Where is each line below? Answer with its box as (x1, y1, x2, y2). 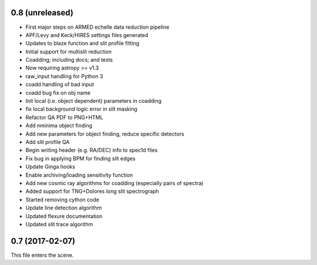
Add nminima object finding (25, 122, 93, 129)
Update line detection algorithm (25, 204, 102, 212)
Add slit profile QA (25, 138, 70, 145)
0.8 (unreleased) (11, 8, 73, 18)
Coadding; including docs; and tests (25, 56, 113, 63)
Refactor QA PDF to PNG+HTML (25, 113, 103, 120)
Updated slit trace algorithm (25, 220, 93, 227)
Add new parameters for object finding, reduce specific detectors (25, 130, 184, 137)
